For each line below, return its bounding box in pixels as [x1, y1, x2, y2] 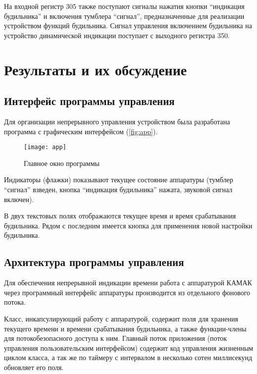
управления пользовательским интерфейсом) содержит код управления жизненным [4, 342, 254, 353]
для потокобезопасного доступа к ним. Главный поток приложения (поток [4, 333, 227, 343]
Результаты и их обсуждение [4, 59, 187, 79]
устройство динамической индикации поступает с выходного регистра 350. [4, 30, 230, 40]
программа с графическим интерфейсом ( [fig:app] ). [4, 126, 158, 136]
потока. [4, 297, 26, 307]
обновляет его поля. [4, 362, 64, 372]
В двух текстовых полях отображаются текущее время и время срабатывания [4, 211, 236, 221]
